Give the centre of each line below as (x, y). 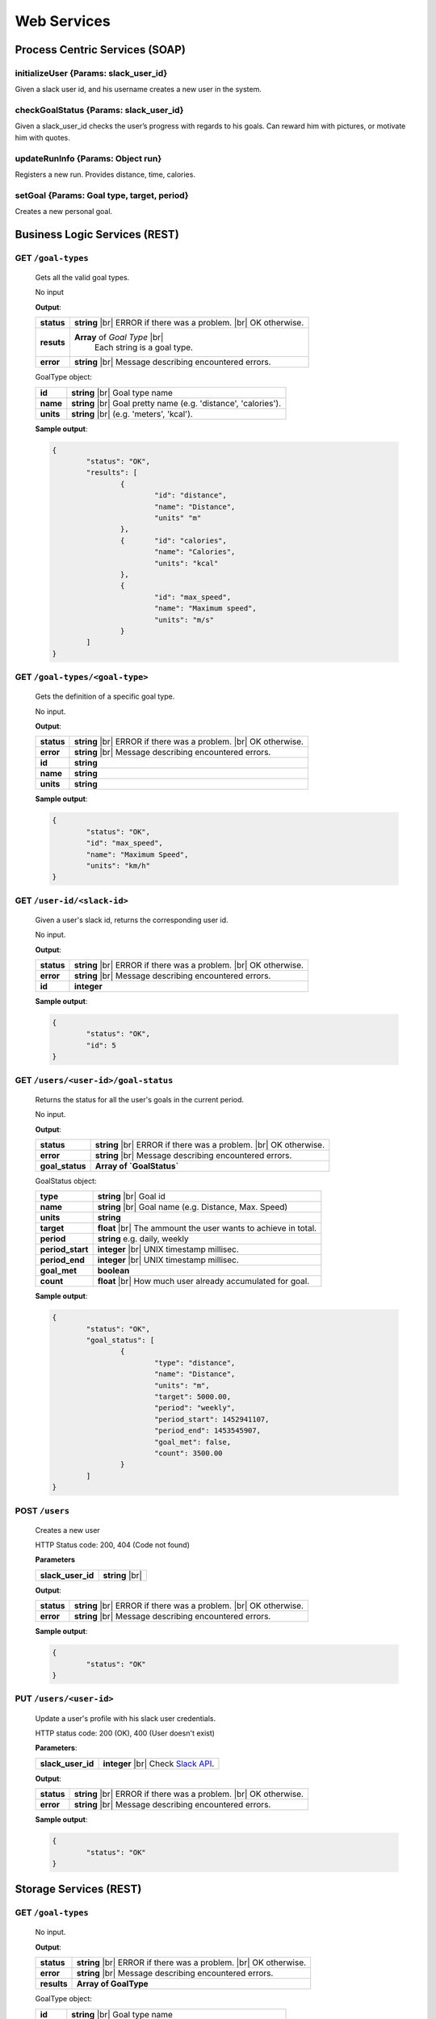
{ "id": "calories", (174, 540)
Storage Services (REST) (78, 1889)
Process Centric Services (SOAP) (100, 50)
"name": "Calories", (195, 552)
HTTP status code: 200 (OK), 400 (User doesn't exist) (125, 1733)
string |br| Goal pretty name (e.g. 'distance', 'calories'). (176, 403)
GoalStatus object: (66, 1181)
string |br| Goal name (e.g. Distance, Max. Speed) (193, 1207)
